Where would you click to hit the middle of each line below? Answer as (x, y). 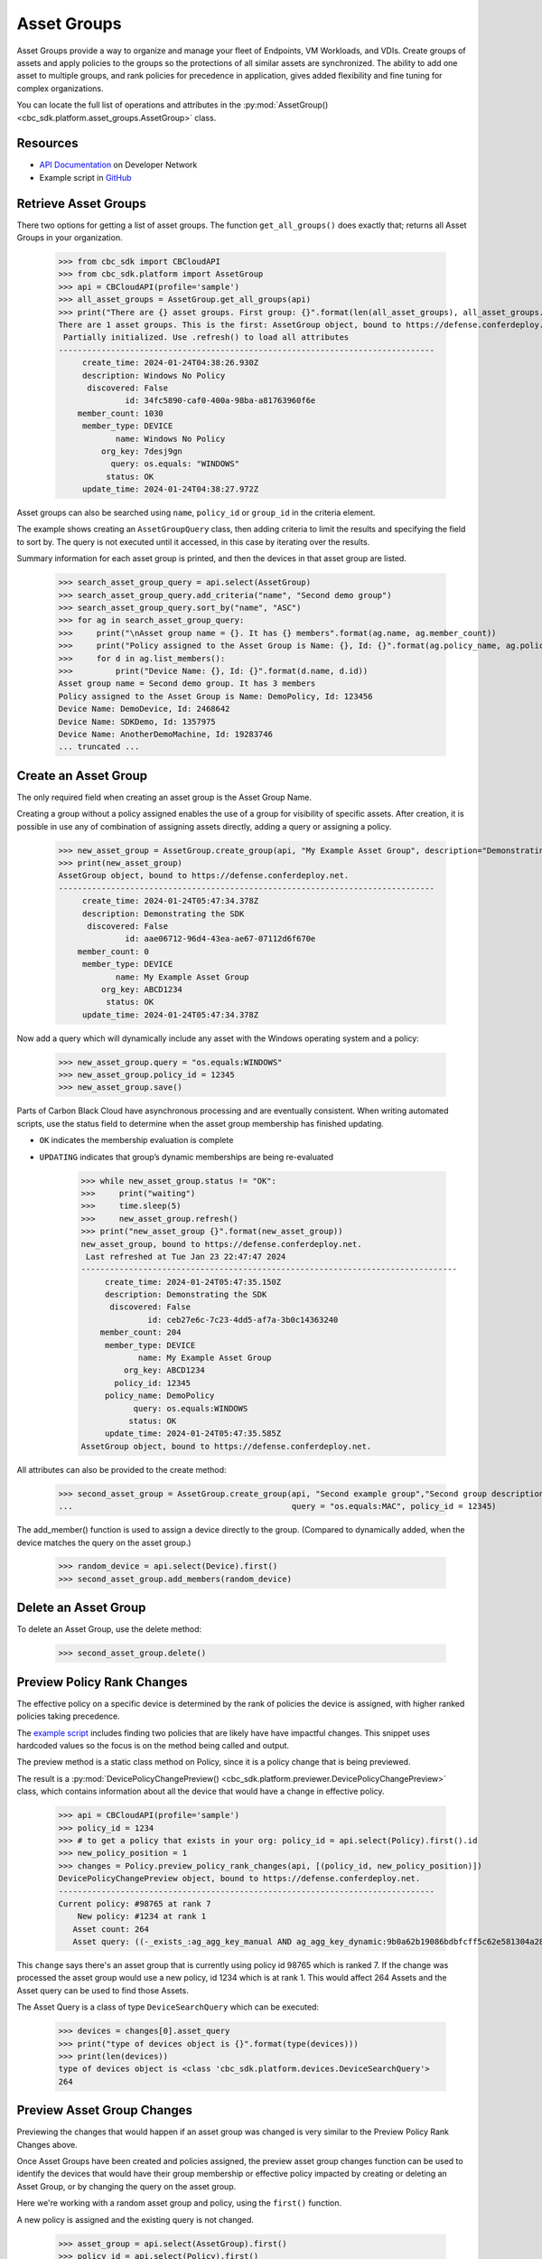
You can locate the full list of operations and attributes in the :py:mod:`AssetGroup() (173, 105)
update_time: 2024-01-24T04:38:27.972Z (170, 489)
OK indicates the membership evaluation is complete (136, 1140)
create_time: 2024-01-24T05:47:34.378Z (170, 901)
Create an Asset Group (82, 776)
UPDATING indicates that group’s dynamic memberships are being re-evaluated (187, 1157)
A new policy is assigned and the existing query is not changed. (135, 2219)
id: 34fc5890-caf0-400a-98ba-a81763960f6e (220, 401)
